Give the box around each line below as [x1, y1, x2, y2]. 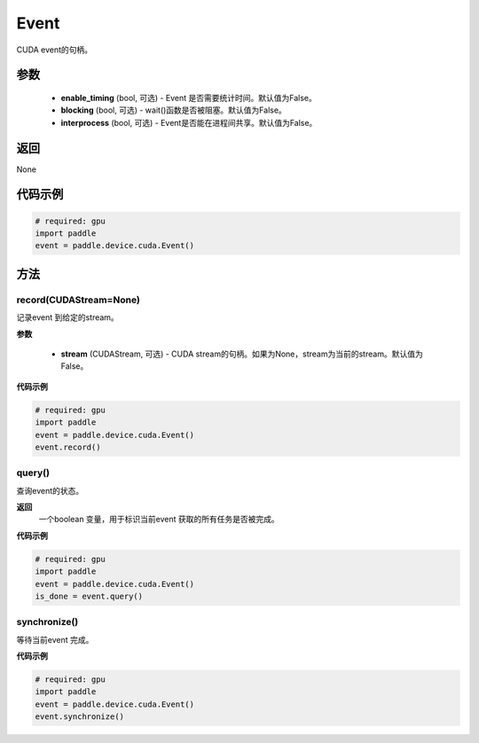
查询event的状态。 [16, 485, 84, 496]
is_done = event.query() [35, 590, 144, 601]
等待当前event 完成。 [16, 634, 94, 645]
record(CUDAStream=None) [16, 293, 141, 306]
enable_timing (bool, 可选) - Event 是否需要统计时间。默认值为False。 [60, 92, 317, 103]
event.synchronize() [35, 712, 124, 722]
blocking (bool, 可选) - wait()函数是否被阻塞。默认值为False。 [60, 105, 287, 115]
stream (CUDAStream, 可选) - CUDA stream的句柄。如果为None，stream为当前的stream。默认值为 [60, 348, 423, 359]
